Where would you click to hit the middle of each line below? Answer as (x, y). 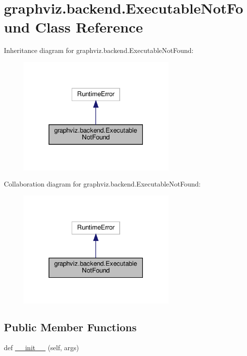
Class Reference (89, 27)
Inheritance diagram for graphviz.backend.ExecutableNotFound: (99, 50)
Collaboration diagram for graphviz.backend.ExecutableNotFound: (102, 184)
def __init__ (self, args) (41, 348)
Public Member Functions (70, 327)
